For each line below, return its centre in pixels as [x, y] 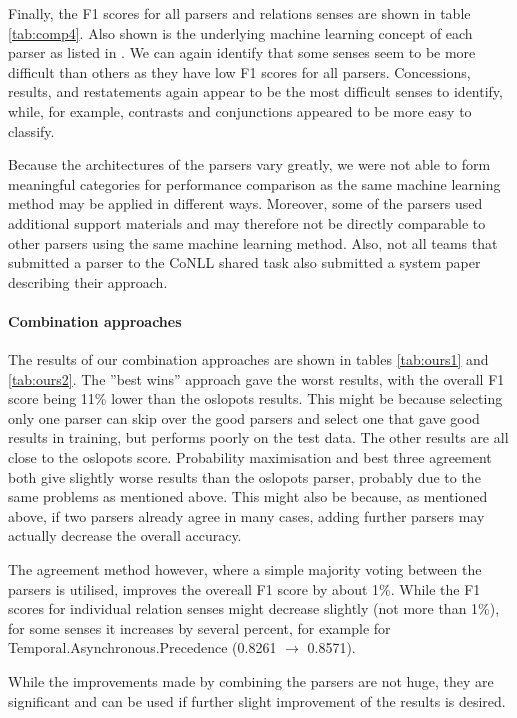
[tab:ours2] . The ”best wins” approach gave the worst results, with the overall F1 [256, 378]
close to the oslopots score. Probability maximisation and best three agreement [250, 457]
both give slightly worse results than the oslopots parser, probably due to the [244, 476]
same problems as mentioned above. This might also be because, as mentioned [248, 496]
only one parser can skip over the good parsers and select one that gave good [244, 417]
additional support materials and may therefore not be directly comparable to [247, 222]
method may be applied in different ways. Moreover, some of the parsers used [245, 203]
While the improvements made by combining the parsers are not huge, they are [251, 681]
